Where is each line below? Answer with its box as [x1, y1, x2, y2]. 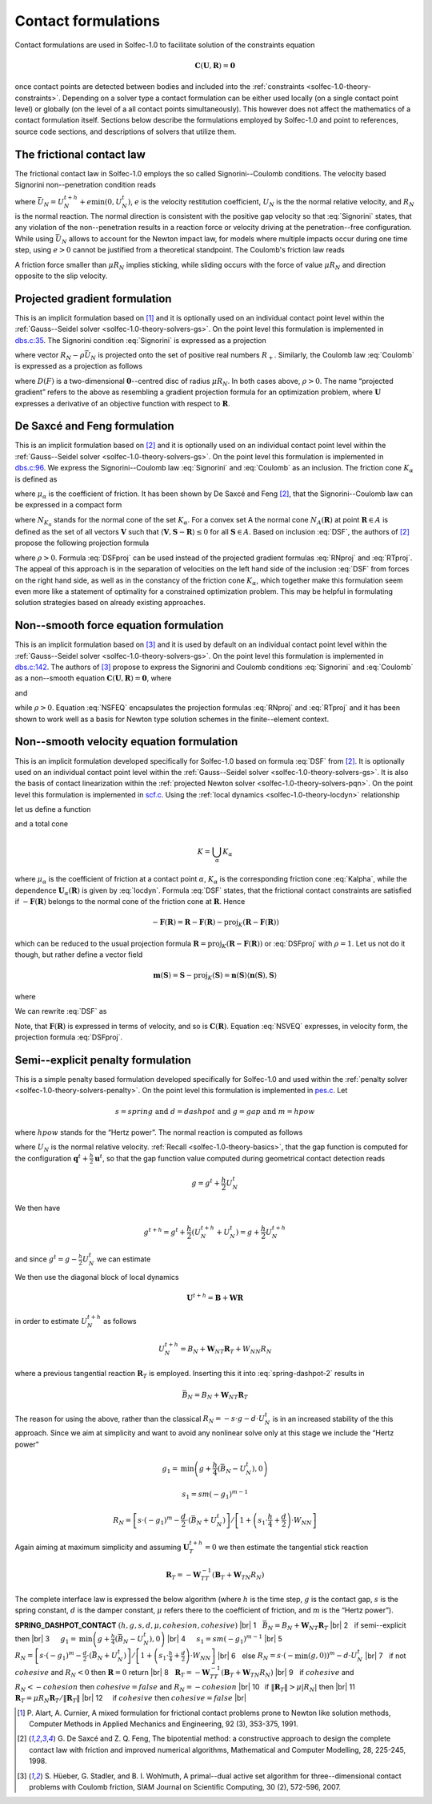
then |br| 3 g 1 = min [14, 1633, 93, 1645]
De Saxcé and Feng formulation [14, 419, 175, 433]
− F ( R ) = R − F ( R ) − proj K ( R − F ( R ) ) [152, 918, 279, 929]
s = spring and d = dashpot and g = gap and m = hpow [114, 1107, 315, 1116]
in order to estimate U [14, 1317, 88, 1326]
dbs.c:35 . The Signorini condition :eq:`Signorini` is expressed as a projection [14, 335, 267, 345]
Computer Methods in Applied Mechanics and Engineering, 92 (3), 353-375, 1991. [29, 1719, 299, 1729]
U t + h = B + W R [186, 1292, 244, 1302]
